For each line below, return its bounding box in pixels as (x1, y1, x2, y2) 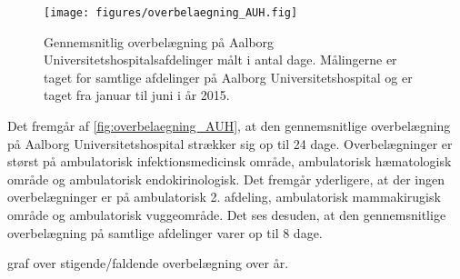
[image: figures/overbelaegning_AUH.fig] (44, 6, 298, 19)
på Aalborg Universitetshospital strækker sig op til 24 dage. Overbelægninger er (7, 134, 453, 153)
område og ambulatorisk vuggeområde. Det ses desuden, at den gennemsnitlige (7, 205, 446, 224)
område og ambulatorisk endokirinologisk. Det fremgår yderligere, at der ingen (7, 169, 445, 188)
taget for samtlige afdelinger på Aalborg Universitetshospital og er (44, 67, 413, 86)
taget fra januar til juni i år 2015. (44, 85, 230, 105)
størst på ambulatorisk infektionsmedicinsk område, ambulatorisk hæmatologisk (7, 152, 452, 171)
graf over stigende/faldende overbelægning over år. (7, 254, 289, 273)
